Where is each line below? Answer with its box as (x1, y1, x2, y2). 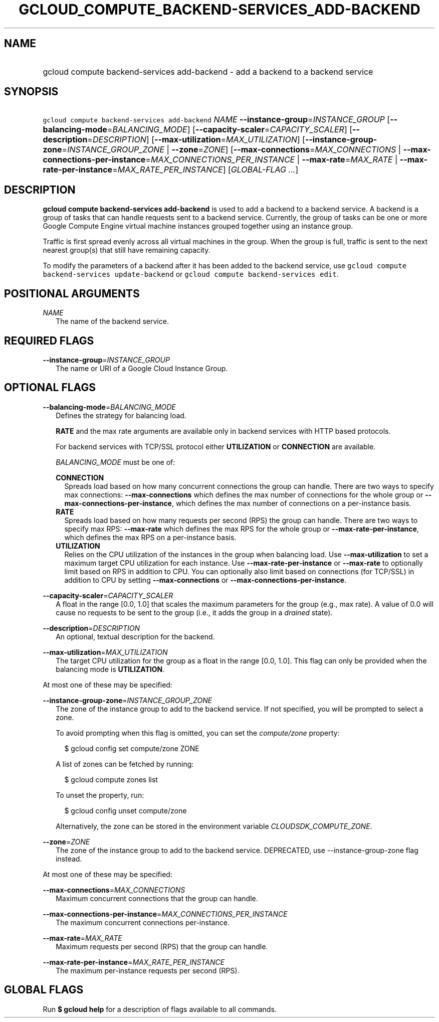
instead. (56, 854, 82, 863)
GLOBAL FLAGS (4, 983, 84, 996)
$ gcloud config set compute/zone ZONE (64, 744, 199, 753)
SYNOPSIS (4, 85, 59, 98)
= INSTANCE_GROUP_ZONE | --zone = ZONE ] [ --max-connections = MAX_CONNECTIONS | (62, 144, 401, 155)
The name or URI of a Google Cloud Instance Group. (56, 364, 228, 373)
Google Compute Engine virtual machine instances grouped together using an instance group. (43, 222, 353, 231)
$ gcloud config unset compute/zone (64, 806, 187, 815)
